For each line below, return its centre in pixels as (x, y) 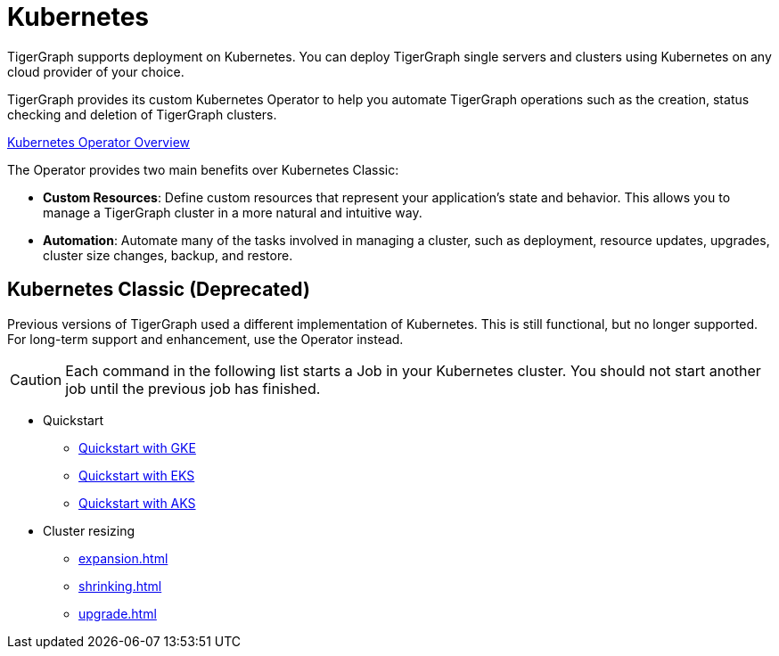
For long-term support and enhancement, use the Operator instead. (205, 339)
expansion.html (123, 558)
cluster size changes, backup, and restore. (168, 255)
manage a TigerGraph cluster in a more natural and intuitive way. (233, 212)
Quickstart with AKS (137, 503)
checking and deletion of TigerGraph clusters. (142, 114)
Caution (36, 379)
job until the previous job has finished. (193, 388)
